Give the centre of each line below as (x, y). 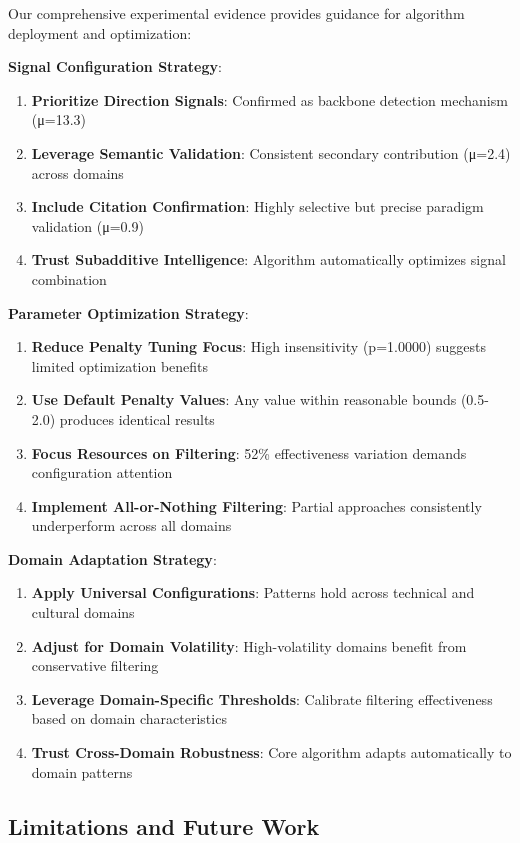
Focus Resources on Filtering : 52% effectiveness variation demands (249, 452)
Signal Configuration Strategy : (115, 66)
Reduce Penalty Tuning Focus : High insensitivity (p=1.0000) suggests (259, 346)
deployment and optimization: (100, 32)
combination (69, 278)
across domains (77, 172)
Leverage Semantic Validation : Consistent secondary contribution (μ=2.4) (271, 152)
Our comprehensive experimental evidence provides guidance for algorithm (236, 13)
